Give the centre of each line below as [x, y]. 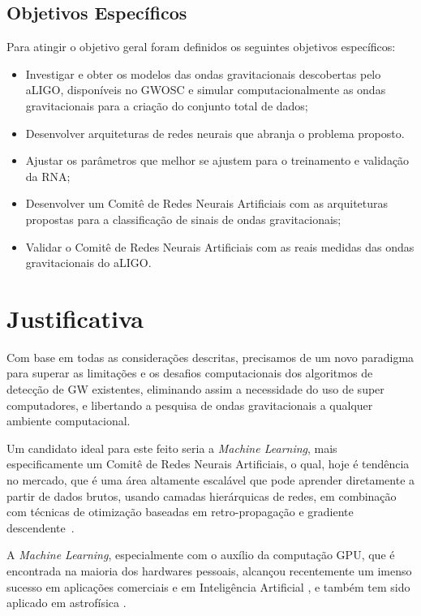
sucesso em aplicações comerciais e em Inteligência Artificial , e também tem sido [208, 586]
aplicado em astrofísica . [67, 603]
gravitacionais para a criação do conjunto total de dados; [167, 105]
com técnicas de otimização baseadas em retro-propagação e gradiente [180, 512]
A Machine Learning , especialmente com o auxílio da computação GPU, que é [201, 555]
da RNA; [48, 176]
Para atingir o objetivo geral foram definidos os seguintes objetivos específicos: [201, 47]
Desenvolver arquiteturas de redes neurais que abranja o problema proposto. [215, 133]
